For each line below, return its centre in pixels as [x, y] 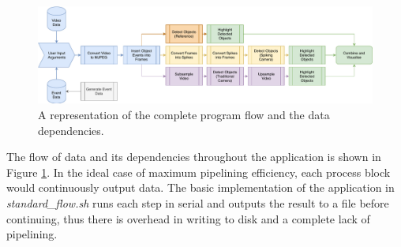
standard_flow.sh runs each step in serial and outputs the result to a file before [198, 202]
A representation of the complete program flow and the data [184, 114]
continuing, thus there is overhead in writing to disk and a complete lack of [188, 218]
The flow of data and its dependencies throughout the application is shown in [194, 157]
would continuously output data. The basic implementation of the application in [200, 187]
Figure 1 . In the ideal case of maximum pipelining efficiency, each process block [199, 172]
